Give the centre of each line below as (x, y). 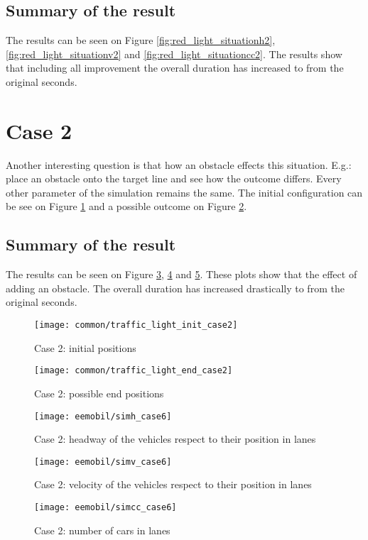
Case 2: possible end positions (99, 393)
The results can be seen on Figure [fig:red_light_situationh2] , (141, 40)
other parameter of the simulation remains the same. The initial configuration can (184, 192)
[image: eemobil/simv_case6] (103, 462)
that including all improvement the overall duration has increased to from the (175, 68)
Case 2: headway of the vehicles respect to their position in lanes (175, 439)
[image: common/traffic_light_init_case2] (136, 325)
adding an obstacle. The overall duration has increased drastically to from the (175, 288)
